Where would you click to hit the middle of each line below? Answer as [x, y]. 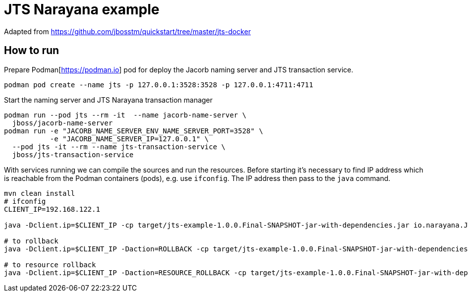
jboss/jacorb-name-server [62, 123]
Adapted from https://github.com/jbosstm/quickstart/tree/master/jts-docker [127, 31]
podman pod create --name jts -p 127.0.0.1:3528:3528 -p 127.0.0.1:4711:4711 [159, 85]
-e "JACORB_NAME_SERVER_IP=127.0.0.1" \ [129, 139]
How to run [32, 51]
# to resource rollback [50, 265]
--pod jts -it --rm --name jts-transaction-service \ [119, 147]
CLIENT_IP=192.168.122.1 [52, 209]
